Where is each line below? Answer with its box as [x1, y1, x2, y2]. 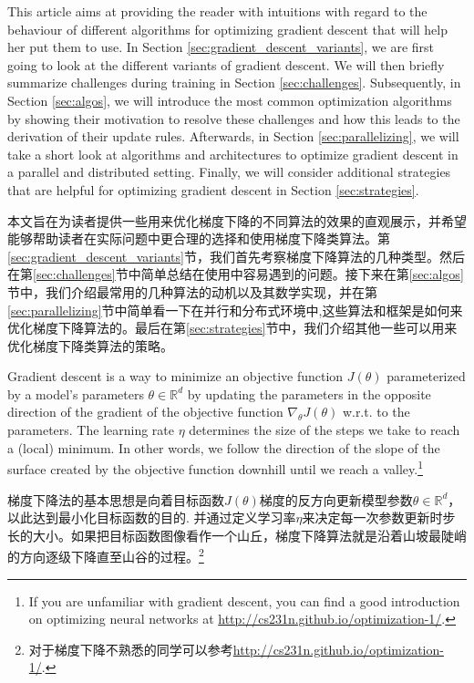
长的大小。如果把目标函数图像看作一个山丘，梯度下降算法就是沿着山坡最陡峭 [7, 525, 467, 544]
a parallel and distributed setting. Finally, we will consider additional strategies [7, 162, 451, 181]
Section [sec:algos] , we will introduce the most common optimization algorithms [7, 90, 452, 109]
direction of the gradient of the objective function [7, 402, 283, 421]
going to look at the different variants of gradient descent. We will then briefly [7, 55, 445, 74]
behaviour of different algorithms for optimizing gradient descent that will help [7, 19, 448, 38]
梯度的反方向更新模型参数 [259, 490, 413, 509]
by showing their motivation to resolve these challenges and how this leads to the [7, 109, 460, 128]
